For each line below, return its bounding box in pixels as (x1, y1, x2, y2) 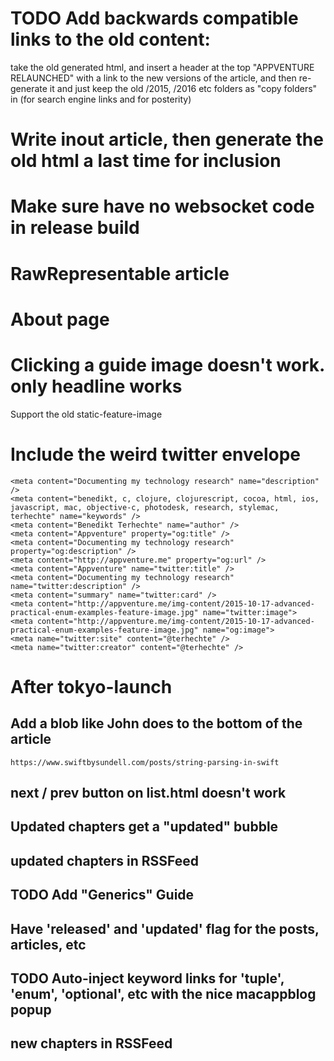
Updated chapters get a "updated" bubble (10, 818, 279, 836)
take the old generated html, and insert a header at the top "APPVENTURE (10, 61, 315, 73)
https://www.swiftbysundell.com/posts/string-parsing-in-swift (10, 757, 280, 767)
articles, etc (10, 936, 87, 953)
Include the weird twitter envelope (10, 443, 302, 466)
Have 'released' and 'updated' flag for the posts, (10, 920, 320, 937)
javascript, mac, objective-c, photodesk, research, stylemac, (10, 502, 280, 512)
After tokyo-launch (10, 675, 173, 698)
